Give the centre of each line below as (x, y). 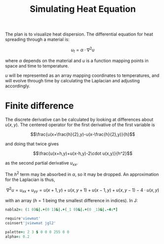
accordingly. (18, 86)
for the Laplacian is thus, (30, 180)
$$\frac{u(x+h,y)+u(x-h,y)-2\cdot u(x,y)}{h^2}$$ (83, 153)
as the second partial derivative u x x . (42, 163)
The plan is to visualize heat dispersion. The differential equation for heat (79, 34)
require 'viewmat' (23, 219)
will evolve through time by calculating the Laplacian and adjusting (73, 80)
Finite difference (39, 106)
